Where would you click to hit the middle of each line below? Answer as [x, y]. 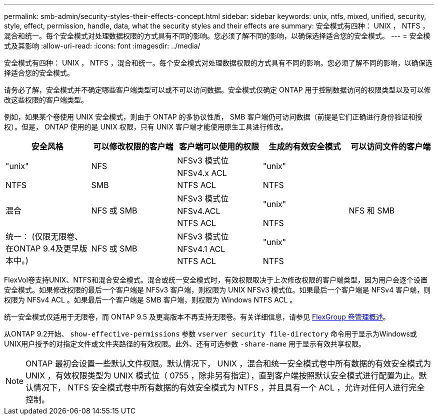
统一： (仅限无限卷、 [44, 236]
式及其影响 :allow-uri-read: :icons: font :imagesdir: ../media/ [102, 46]
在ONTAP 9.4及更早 [42, 248]
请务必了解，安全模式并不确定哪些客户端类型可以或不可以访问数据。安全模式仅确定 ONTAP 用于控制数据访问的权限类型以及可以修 [217, 90]
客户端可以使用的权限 [219, 146]
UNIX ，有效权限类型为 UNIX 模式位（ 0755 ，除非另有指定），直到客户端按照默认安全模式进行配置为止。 [222, 375]
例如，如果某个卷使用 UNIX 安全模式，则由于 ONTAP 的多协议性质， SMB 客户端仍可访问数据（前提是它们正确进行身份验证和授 [213, 117]
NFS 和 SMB [372, 210]
